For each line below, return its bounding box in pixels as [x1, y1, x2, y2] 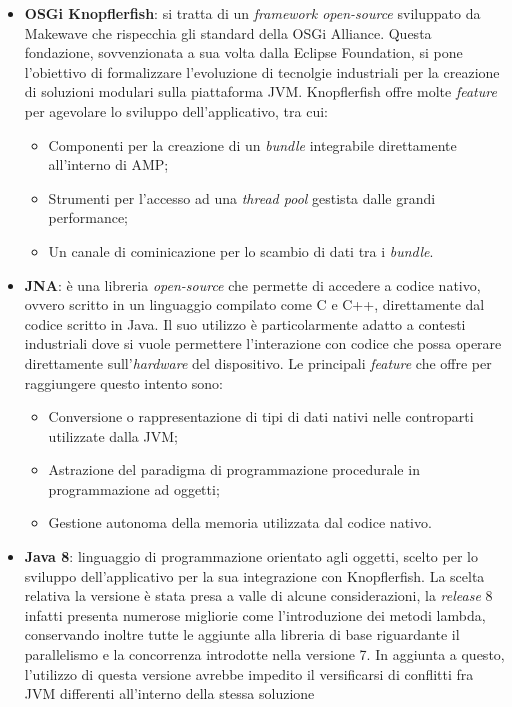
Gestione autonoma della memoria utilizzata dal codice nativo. [48, 512, 432, 533]
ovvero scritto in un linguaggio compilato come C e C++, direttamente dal [24, 294, 485, 315]
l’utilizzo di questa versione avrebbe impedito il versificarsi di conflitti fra [24, 663, 474, 684]
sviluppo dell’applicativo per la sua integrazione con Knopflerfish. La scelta [24, 565, 485, 586]
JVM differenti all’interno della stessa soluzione [24, 683, 315, 704]
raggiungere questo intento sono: [24, 372, 223, 393]
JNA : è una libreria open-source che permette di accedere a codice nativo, [24, 274, 481, 295]
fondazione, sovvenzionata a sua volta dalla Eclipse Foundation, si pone [24, 42, 463, 63]
